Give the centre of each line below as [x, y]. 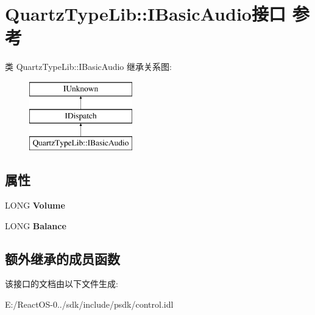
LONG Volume [35, 205]
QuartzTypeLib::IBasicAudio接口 [145, 14]
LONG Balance [36, 225]
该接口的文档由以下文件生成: [62, 284]
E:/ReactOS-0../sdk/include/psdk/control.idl [89, 304]
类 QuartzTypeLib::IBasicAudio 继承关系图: [88, 67]
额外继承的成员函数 [62, 258]
